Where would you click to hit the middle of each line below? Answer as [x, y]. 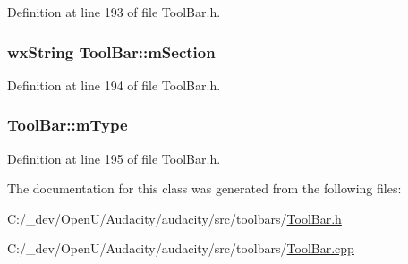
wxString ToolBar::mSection [111, 51]
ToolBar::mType [68, 125]
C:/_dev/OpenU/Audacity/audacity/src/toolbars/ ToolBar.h [174, 218]
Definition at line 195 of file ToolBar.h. [114, 158]
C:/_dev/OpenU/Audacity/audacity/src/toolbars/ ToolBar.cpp [181, 248]
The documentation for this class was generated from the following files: [204, 188]
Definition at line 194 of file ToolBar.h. [114, 85]
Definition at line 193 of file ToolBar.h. [114, 12]
